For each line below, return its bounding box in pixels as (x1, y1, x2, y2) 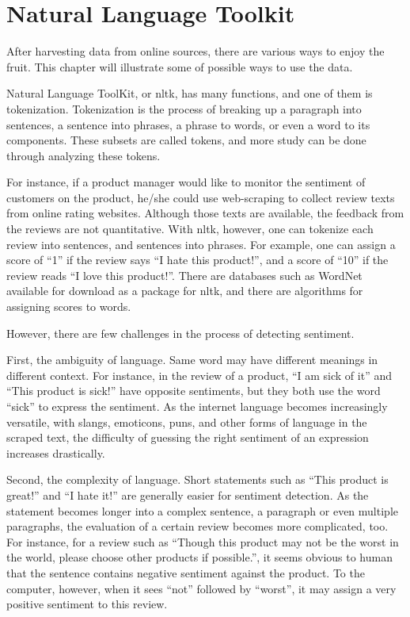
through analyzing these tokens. (6, 147, 161, 163)
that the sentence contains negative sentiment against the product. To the (6, 564, 365, 581)
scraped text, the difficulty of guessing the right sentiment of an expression (6, 429, 369, 446)
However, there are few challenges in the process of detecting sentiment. (6, 324, 355, 341)
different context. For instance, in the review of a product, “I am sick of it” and (6, 366, 392, 383)
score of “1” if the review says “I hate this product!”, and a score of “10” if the (6, 251, 389, 268)
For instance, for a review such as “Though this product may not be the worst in (6, 533, 399, 550)
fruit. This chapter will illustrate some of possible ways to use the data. (6, 58, 353, 75)
